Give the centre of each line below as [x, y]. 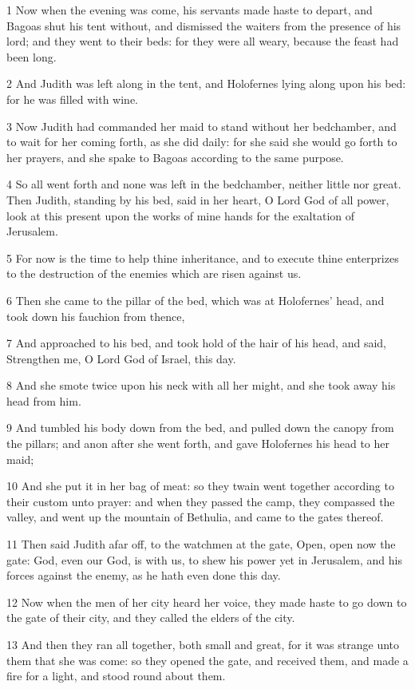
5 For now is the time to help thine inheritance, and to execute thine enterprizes [203, 257]
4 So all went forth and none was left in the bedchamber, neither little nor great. [204, 184]
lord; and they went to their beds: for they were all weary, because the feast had [203, 41]
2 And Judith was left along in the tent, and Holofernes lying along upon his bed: [206, 83]
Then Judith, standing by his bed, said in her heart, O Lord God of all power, [198, 199]
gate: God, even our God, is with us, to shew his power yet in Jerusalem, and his [205, 559]
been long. [32, 56]
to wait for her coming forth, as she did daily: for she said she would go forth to [202, 142]
